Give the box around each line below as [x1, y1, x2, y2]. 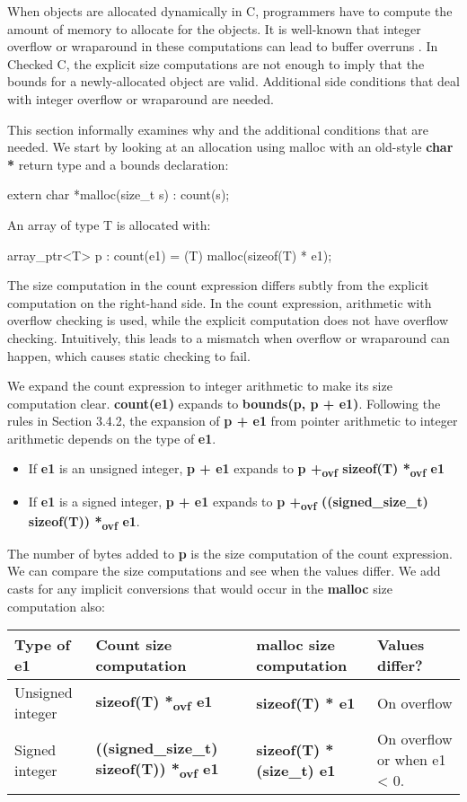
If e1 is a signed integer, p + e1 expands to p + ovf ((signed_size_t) [28, 491, 428, 513]
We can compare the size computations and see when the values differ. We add [7, 561, 441, 580]
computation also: [7, 596, 105, 615]
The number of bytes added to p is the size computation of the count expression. [7, 543, 453, 562]
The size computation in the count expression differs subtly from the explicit [7, 276, 429, 295]
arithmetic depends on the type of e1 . [7, 428, 216, 447]
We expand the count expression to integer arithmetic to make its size [7, 376, 392, 395]
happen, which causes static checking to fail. [7, 346, 251, 365]
